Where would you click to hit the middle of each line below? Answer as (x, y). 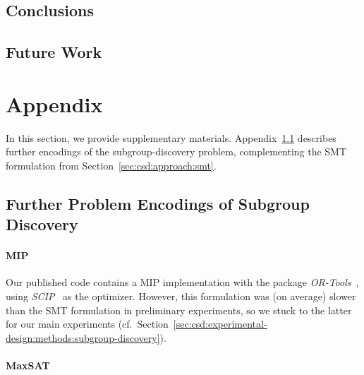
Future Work (54, 52)
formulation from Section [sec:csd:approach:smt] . (111, 165)
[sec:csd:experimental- (220, 324)
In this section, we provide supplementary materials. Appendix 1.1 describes (171, 137)
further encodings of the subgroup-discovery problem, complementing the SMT (176, 151)
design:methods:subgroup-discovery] (83, 337)
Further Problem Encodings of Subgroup (158, 203)
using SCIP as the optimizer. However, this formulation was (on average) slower (181, 296)
